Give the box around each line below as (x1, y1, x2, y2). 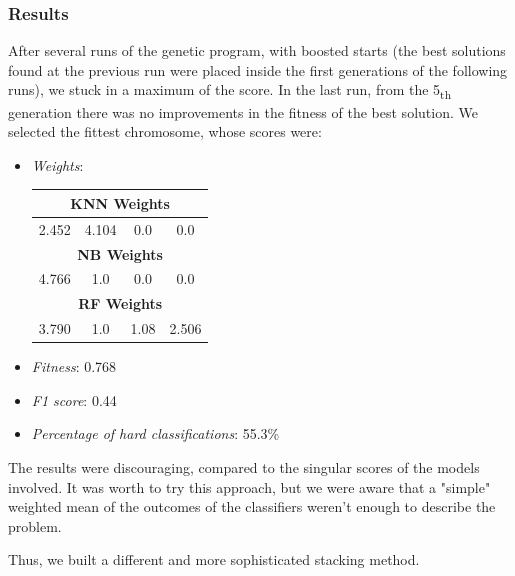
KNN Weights (70, 192, 170, 213)
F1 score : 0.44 (31, 389, 117, 410)
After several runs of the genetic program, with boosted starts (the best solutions (8, 40, 506, 61)
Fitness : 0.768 (31, 356, 117, 377)
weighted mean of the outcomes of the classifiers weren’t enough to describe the (8, 496, 496, 517)
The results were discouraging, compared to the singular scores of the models (8, 456, 480, 477)
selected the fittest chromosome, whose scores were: (8, 121, 322, 142)
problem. (8, 515, 62, 536)
